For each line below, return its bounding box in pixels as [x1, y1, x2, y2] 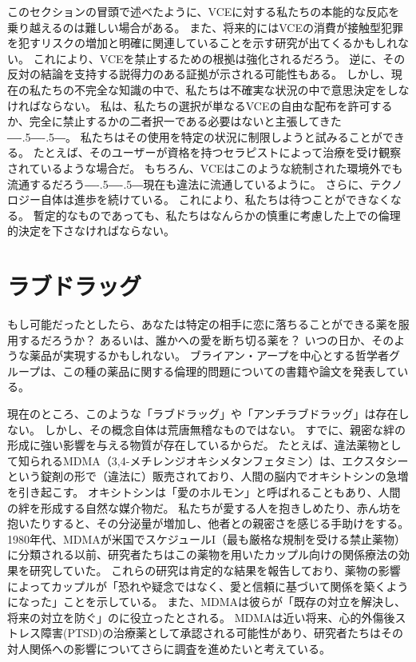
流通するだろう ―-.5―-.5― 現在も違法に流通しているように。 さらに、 [7, 175, 370, 192]
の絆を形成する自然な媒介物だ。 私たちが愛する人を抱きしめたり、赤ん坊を [7, 499, 402, 516]
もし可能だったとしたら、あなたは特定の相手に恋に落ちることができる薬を [7, 316, 398, 333]
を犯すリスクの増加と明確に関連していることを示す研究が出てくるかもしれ [7, 34, 398, 51]
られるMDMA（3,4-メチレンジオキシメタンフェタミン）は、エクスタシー [29, 452, 409, 469]
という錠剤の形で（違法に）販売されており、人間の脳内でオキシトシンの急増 [7, 468, 409, 485]
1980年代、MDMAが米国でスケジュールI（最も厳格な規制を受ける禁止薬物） [7, 530, 406, 547]
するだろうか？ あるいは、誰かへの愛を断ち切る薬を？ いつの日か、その [18, 331, 394, 348]
